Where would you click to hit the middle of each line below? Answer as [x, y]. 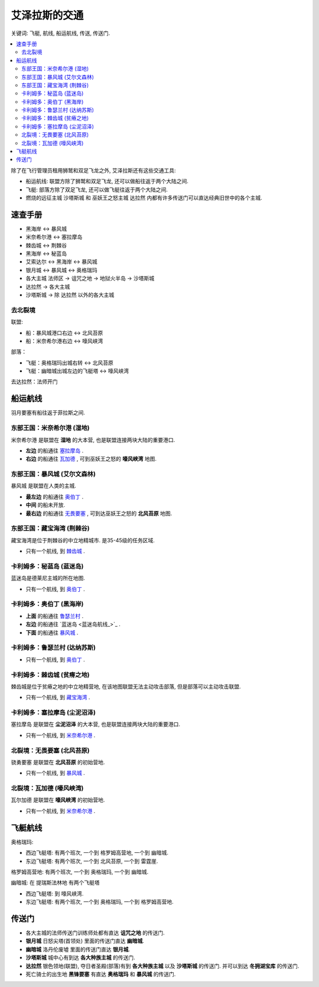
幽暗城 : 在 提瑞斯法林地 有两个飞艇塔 [55, 882]
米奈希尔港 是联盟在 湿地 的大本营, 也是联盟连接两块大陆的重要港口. [93, 439]
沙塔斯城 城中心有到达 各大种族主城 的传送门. [80, 957]
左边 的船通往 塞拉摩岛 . [55, 450]
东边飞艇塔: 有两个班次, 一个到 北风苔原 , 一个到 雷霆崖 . [92, 861]
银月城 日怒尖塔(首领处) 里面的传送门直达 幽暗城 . [85, 941]
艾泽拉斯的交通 [47, 15]
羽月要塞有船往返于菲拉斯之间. [48, 413]
